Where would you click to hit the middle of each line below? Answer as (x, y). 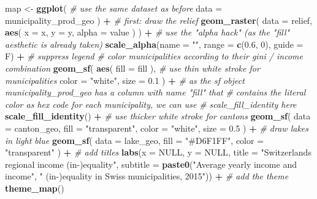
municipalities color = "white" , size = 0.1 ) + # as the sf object (125, 80)
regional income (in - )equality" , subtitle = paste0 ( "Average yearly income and (151, 164)
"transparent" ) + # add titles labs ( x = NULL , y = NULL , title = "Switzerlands (158, 152)
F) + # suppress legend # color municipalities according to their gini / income (154, 56)
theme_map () (35, 188)
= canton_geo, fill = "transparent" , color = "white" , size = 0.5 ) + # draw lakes (157, 128)
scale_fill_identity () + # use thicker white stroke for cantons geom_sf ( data (158, 116)
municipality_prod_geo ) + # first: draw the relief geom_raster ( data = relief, (159, 20)
